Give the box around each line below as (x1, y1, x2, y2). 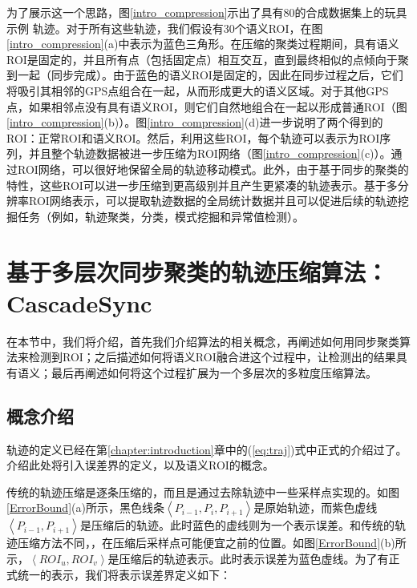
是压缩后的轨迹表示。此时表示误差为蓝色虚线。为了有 (107, 550, 389, 566)
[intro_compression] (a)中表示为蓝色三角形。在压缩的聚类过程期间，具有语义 (6, 35, 399, 52)
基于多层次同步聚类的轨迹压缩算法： (6, 255, 389, 288)
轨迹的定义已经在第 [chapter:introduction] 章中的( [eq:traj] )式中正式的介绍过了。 (6, 441, 407, 457)
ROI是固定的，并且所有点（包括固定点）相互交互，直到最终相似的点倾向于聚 (6, 50, 409, 67)
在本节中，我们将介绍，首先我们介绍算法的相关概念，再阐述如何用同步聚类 (6, 332, 399, 349)
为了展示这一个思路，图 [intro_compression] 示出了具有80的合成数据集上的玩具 (6, 4, 407, 20)
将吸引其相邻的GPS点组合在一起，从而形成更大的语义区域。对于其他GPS (6, 82, 389, 99)
